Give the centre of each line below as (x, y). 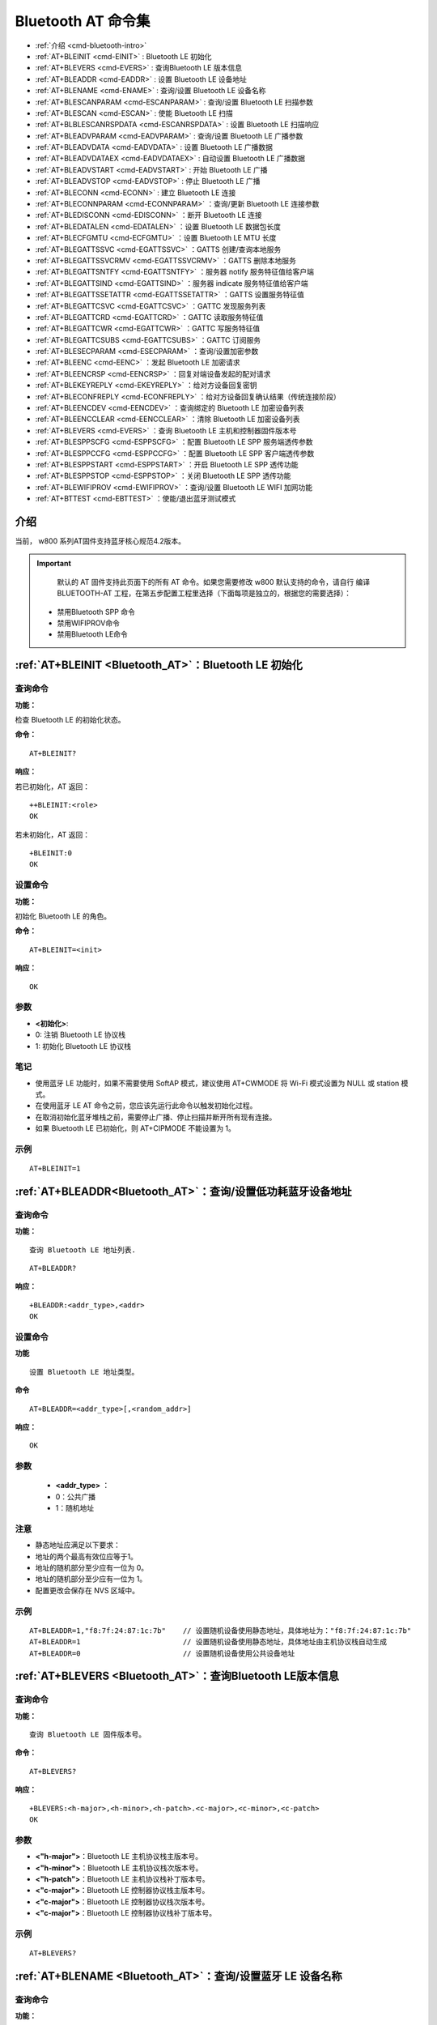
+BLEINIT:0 (51, 853)
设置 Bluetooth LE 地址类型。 (84, 1372)
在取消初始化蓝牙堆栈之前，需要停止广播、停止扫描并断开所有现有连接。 (156, 1117)
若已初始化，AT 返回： (53, 787)
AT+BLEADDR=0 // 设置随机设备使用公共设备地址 (162, 1653)
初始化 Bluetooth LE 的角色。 (63, 916)
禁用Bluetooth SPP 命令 (96, 612)
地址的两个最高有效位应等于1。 (86, 1556)
